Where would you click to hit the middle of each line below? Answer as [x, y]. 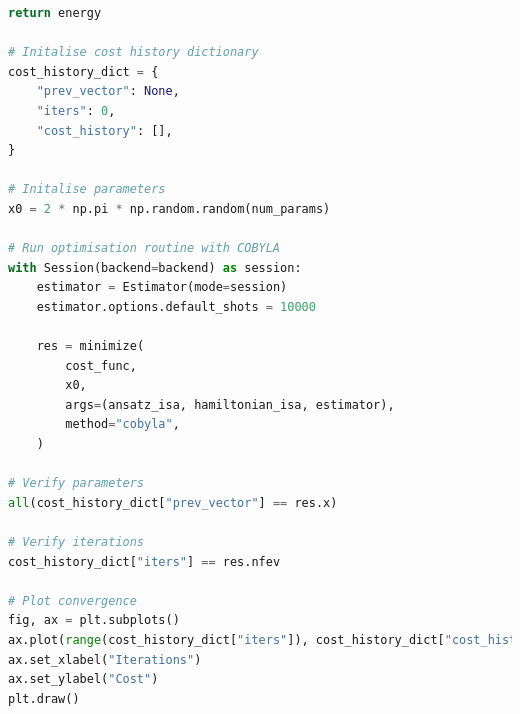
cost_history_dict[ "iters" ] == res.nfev [144, 561]
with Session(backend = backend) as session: [155, 267]
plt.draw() [44, 698]
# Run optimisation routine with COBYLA [144, 248]
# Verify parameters [76, 483]
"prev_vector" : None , [108, 91]
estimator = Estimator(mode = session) [162, 287]
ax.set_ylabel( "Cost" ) [83, 679]
